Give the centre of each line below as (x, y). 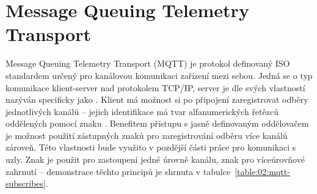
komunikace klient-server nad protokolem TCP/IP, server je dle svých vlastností (155, 87)
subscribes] (26, 183)
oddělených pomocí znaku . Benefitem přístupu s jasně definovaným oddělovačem (157, 123)
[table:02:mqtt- (262, 171)
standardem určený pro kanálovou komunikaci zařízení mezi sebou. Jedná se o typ (159, 75)
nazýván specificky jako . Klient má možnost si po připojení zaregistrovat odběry (157, 99)
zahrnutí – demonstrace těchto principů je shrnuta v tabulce (118, 171)
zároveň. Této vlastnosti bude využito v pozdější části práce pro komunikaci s (151, 147)
